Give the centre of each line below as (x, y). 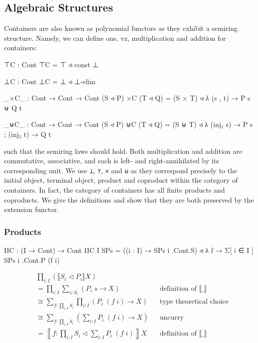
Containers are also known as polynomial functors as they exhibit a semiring (121, 28)
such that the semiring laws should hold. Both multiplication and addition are (123, 151)
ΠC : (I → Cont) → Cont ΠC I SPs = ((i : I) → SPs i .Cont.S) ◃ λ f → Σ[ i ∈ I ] (129, 250)
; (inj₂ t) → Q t (28, 134)
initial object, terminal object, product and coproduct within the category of (121, 180)
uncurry (172, 318)
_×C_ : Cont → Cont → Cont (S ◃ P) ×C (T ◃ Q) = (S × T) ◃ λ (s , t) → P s (127, 98)
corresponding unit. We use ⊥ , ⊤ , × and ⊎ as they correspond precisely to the (121, 170)
